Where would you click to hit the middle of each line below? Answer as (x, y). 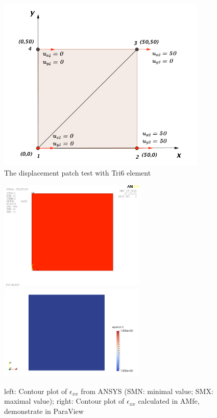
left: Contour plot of (36, 391)
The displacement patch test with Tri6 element (78, 172)
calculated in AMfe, (169, 401)
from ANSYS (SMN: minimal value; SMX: (147, 391)
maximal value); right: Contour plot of (64, 401)
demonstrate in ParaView (44, 411)
